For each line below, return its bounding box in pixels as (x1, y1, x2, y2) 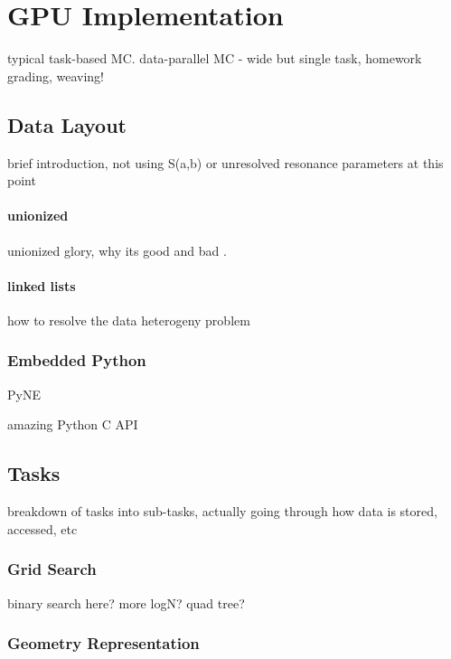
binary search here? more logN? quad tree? (7, 593, 245, 612)
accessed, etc (7, 519, 78, 538)
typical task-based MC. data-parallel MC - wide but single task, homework (7, 49, 422, 68)
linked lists (7, 276, 76, 295)
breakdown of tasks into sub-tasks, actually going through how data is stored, (7, 502, 437, 521)
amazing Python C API (7, 415, 138, 434)
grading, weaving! (7, 66, 105, 85)
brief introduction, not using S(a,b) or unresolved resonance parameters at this (7, 153, 444, 172)
